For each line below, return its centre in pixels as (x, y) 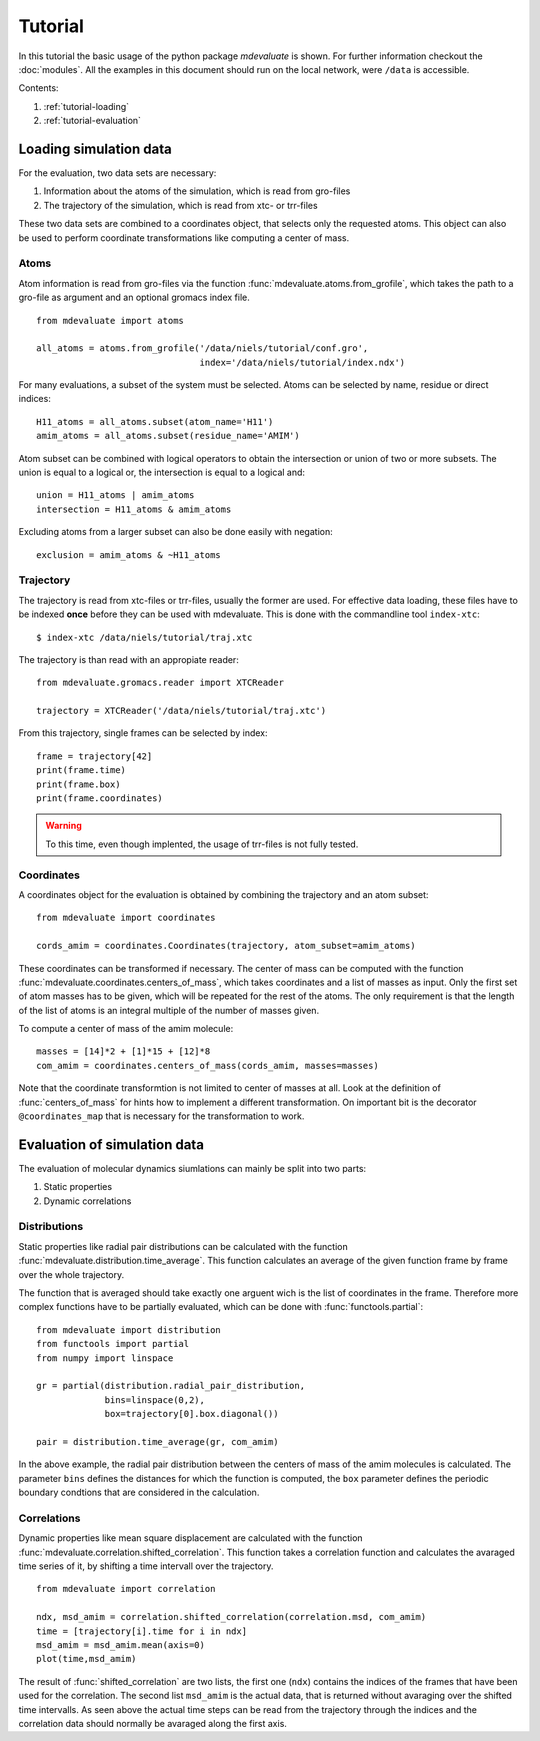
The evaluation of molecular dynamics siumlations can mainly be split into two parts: (192, 1168)
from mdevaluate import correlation (126, 1589)
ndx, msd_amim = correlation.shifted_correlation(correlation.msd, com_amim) (231, 1617)
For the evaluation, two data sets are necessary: (117, 173)
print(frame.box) (78, 784)
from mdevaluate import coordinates (126, 918)
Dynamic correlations (87, 1201)
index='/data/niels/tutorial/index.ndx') (302, 362)
